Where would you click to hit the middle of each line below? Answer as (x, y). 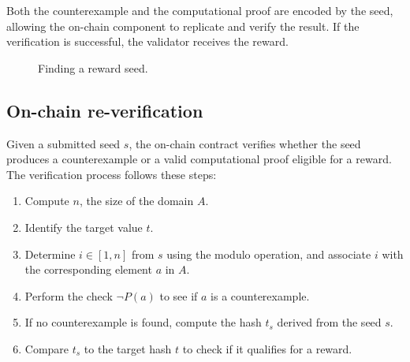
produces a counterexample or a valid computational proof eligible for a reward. (199, 159)
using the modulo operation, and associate (269, 254)
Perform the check (69, 295)
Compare (47, 348)
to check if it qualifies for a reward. (267, 348)
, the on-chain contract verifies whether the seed (245, 143)
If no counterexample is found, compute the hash (143, 322)
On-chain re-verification (105, 110)
